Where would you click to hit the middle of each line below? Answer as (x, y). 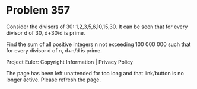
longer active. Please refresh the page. (54, 80)
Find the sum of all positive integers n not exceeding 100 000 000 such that (99, 44)
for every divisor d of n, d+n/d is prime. (54, 50)
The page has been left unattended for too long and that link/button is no (95, 73)
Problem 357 (38, 10)
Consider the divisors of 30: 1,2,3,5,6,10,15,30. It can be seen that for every (97, 27)
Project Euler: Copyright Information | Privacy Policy (70, 62)
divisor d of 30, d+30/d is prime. (46, 32)
